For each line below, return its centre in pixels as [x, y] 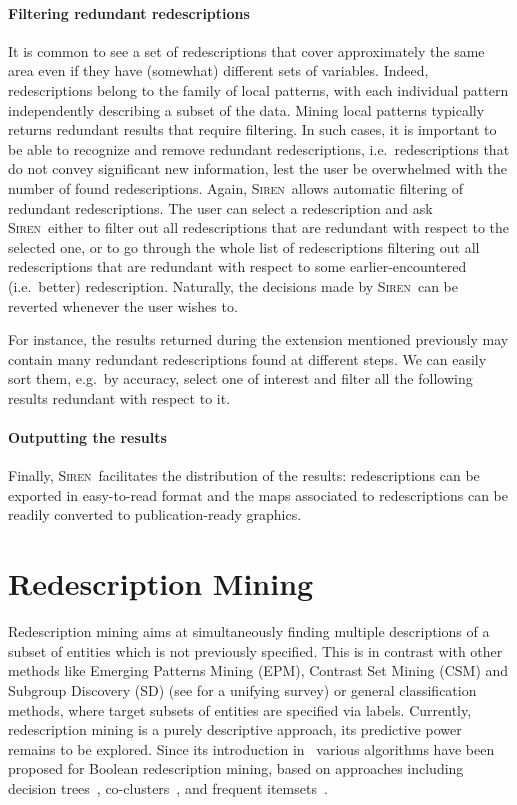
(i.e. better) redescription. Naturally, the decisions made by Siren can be [233, 285]
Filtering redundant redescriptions [129, 12]
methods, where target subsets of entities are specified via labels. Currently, [240, 709]
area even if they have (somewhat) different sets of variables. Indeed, [218, 70]
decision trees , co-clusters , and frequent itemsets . [168, 787]
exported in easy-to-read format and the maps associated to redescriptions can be [258, 494]
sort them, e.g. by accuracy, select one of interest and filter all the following [240, 378]
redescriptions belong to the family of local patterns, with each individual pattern [258, 89]
